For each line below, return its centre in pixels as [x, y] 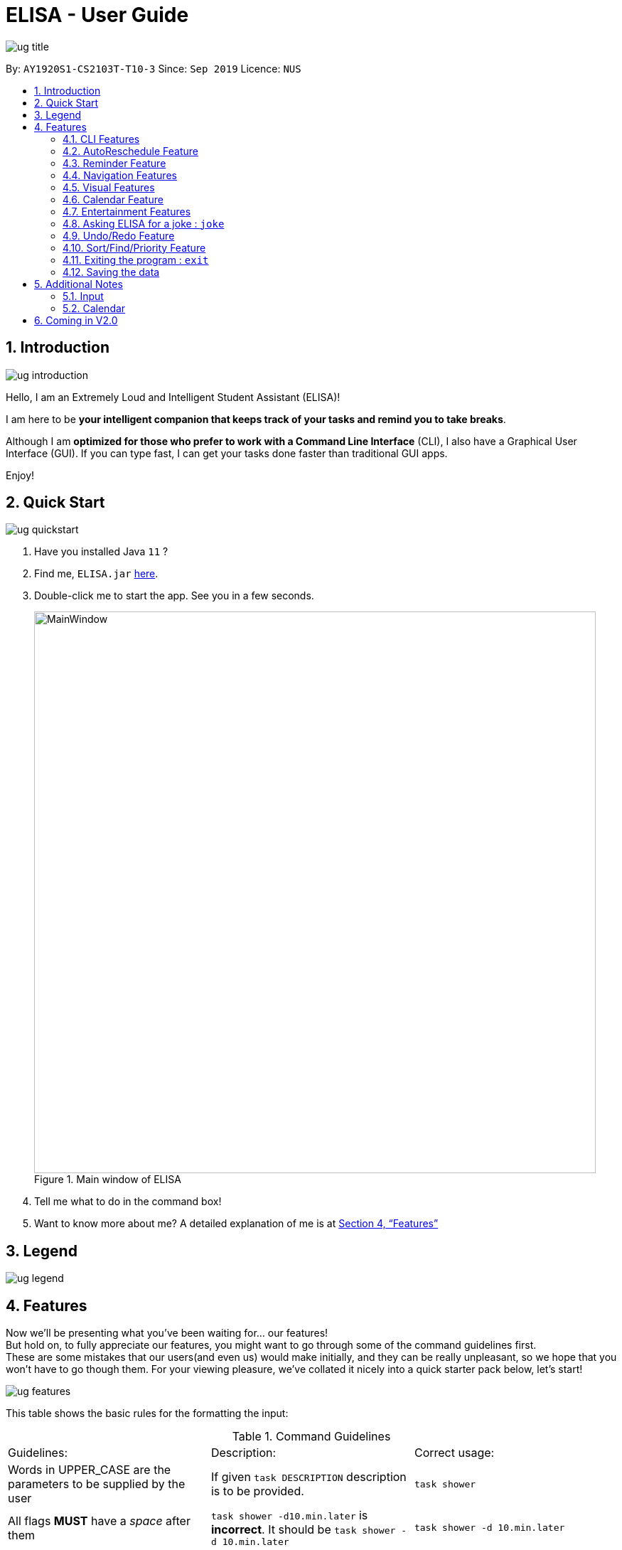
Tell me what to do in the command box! [128, 1202]
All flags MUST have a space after [99, 1520]
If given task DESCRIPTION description [309, 1477]
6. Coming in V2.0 [76, 320]
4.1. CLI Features [101, 139]
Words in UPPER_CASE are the [90, 1470]
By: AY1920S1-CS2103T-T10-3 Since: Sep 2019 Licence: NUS [154, 68]
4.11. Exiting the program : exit [136, 260]
